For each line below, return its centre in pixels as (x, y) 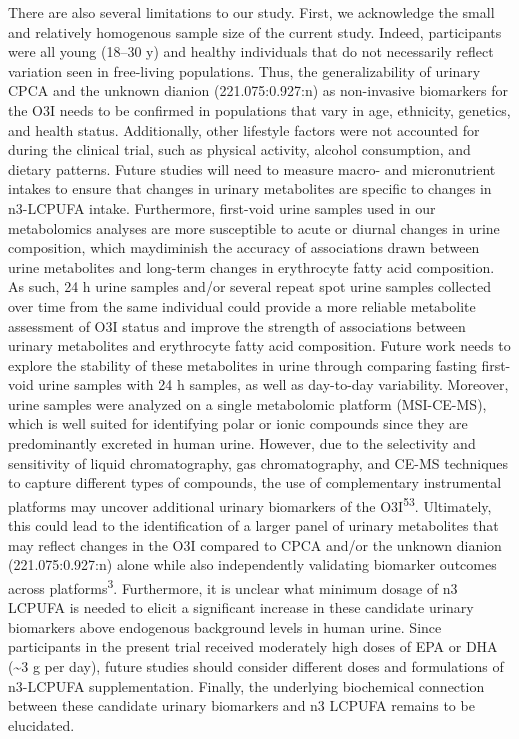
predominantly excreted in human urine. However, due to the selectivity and (242, 443)
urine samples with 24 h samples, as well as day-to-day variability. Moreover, (273, 384)
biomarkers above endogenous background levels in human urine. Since (225, 626)
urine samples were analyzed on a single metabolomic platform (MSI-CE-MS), (247, 403)
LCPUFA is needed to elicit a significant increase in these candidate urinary (241, 607)
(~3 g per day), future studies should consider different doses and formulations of (256, 665)
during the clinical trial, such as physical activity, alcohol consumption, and (239, 149)
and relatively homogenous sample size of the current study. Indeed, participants (255, 31)
